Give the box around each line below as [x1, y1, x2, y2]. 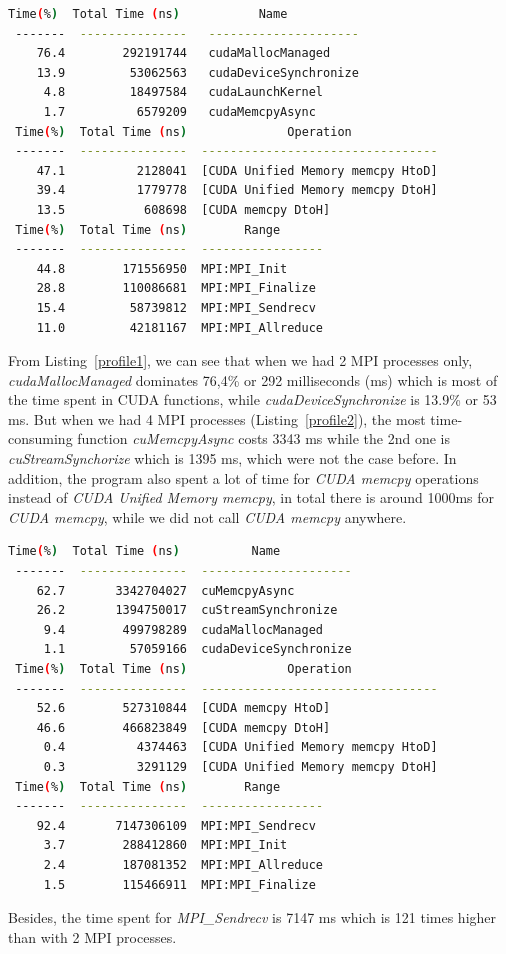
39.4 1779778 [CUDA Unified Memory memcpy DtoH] [36, 183, 438, 198]
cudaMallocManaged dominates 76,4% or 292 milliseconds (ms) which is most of [8, 369, 498, 390]
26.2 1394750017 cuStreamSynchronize [36, 603, 338, 618]
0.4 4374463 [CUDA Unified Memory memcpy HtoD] [43, 740, 438, 755]
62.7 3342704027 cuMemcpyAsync [36, 583, 295, 598]
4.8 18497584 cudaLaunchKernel [43, 85, 323, 100]
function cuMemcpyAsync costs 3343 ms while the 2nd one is [77, 428, 450, 449]
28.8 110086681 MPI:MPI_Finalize [36, 281, 316, 296]
